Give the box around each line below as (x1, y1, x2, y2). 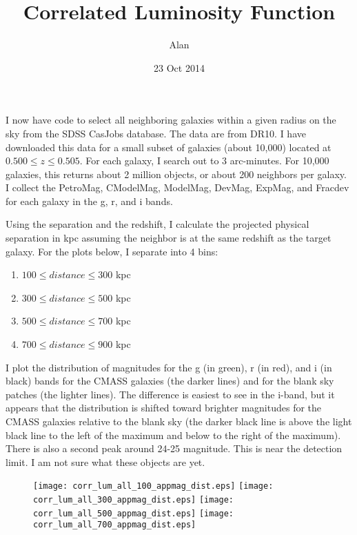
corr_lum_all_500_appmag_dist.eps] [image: (33, 508, 234, 518)
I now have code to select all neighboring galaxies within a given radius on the (6, 113, 336, 127)
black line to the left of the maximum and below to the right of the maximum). (6, 427, 341, 442)
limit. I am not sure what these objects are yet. (6, 454, 205, 469)
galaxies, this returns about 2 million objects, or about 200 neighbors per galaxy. (6, 166, 347, 181)
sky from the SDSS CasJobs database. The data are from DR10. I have (6, 126, 306, 140)
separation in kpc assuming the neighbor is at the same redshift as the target (6, 231, 331, 245)
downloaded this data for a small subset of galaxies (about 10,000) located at (6, 139, 331, 154)
